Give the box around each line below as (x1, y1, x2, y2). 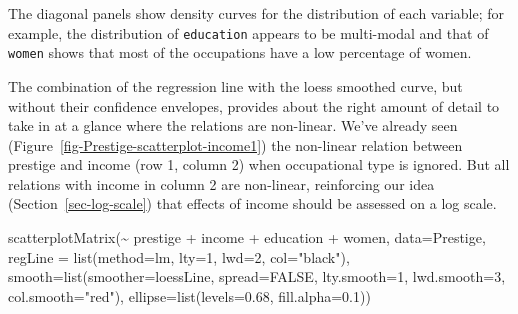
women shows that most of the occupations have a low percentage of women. (8, 42, 472, 63)
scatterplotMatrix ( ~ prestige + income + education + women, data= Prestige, (8, 227, 486, 248)
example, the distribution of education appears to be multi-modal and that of (8, 22, 489, 43)
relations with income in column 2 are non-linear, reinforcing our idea (8, 173, 435, 194)
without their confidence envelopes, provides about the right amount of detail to (8, 95, 500, 116)
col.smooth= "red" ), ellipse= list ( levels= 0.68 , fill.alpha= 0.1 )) (8, 285, 371, 306)
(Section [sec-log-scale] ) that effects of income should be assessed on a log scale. (8, 193, 497, 214)
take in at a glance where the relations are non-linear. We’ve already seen (8, 115, 458, 136)
